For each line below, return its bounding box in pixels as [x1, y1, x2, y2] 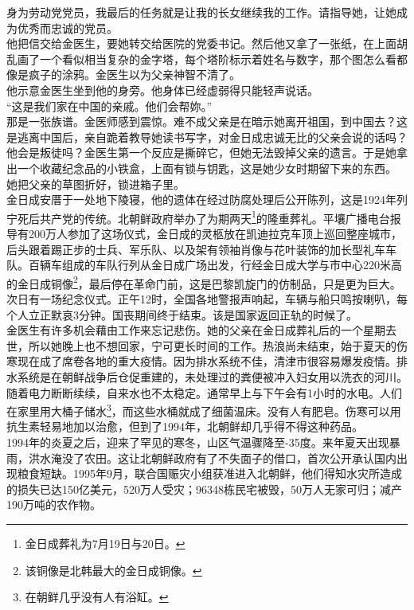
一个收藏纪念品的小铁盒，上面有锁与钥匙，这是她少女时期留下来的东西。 [17, 159, 396, 176]
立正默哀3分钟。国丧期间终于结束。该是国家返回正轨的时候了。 [28, 306, 357, 323]
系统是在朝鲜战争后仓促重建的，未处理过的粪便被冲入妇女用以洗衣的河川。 [17, 368, 408, 385]
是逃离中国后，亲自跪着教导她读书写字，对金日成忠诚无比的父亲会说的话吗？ [6, 128, 408, 145]
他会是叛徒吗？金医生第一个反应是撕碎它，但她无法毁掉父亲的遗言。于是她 [6, 144, 396, 161]
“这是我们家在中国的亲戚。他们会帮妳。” [6, 97, 213, 114]
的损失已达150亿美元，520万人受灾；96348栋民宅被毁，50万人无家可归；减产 [6, 480, 402, 497]
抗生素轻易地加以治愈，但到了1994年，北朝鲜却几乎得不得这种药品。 [6, 418, 363, 435]
